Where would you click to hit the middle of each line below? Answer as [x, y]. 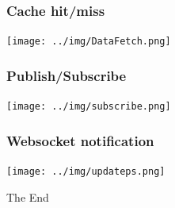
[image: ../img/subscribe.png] [89, 107]
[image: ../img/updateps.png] [86, 171]
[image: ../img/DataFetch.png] [89, 42]
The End [28, 196]
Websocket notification [80, 140]
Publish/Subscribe [67, 75]
